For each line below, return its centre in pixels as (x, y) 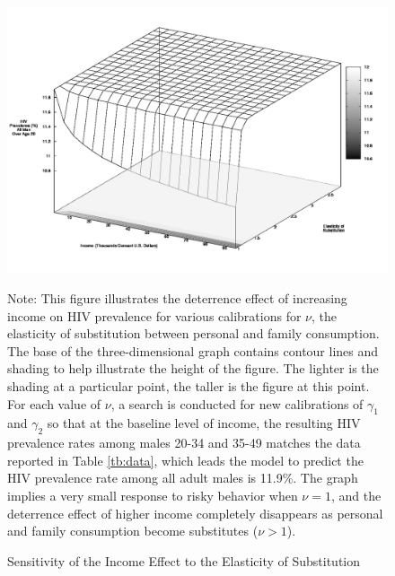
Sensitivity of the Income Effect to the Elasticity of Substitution (184, 560)
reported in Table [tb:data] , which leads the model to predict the (185, 460)
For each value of (54, 403)
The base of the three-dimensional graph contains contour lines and (193, 350)
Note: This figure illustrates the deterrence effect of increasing (177, 298)
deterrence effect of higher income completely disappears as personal (195, 513)
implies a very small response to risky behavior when (153, 495)
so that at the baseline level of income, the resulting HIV (204, 423)
